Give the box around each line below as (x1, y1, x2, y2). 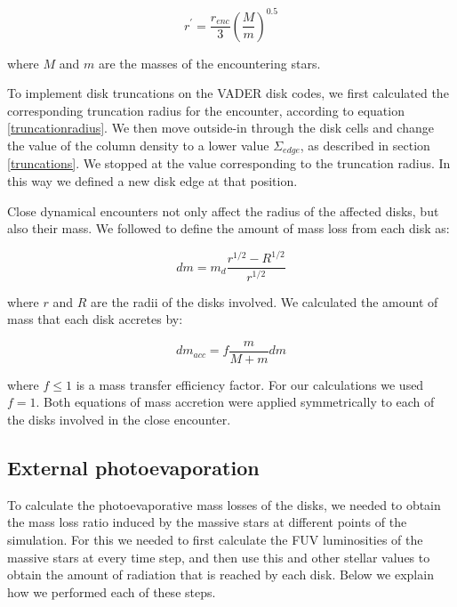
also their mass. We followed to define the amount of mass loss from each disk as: (7, 219, 450, 238)
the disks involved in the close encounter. (7, 410, 231, 429)
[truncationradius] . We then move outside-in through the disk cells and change (7, 118, 434, 137)
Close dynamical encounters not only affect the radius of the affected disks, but (7, 201, 439, 220)
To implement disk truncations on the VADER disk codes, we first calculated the (7, 84, 449, 102)
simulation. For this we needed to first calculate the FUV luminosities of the (7, 530, 423, 549)
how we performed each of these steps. (7, 582, 216, 601)
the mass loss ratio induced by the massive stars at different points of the (7, 513, 407, 531)
